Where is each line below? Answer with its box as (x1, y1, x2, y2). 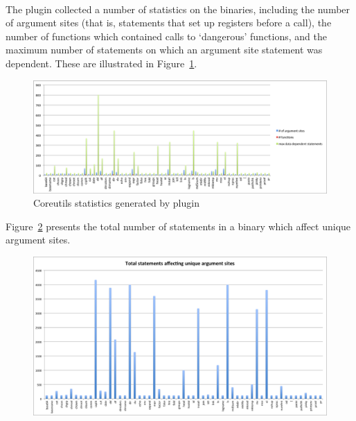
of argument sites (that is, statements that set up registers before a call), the (6, 15, 332, 30)
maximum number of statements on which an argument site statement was (6, 42, 323, 57)
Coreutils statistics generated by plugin (33, 196, 199, 210)
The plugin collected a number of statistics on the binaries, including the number (6, 1, 350, 16)
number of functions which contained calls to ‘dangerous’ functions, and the (6, 28, 327, 43)
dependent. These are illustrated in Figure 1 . (6, 55, 197, 70)
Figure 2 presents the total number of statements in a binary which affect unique (6, 218, 351, 233)
